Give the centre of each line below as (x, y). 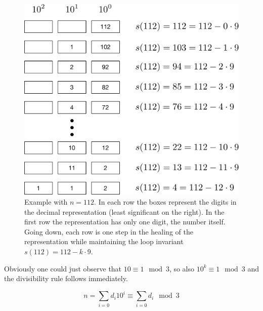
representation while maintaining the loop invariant (104, 241)
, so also (182, 268)
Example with (46, 201)
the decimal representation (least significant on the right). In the (124, 211)
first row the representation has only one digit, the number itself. (125, 222)
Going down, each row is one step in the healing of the (109, 231)
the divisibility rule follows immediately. (66, 278)
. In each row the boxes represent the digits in (165, 201)
